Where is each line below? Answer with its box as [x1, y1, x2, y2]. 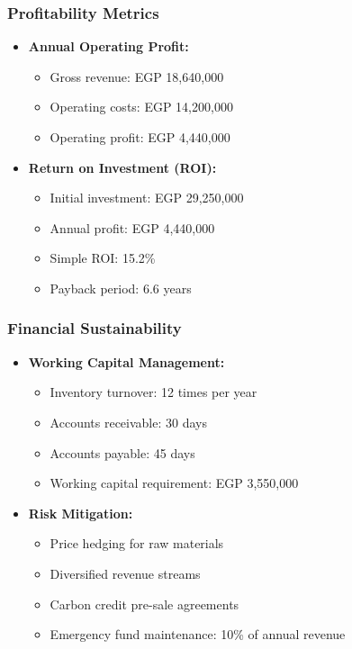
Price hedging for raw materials [50, 534, 224, 553]
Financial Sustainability [7, 317, 182, 339]
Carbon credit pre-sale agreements [50, 594, 239, 613]
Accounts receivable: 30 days [50, 412, 207, 431]
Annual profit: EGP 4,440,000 [50, 218, 215, 237]
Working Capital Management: [28, 352, 225, 371]
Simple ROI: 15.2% [50, 248, 156, 267]
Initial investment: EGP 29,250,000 [50, 188, 244, 207]
